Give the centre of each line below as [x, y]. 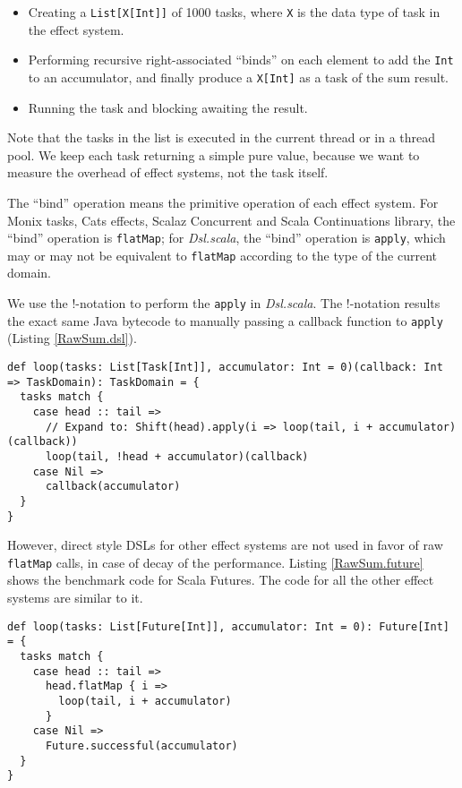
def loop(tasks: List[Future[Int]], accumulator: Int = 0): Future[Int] [228, 626]
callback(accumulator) [113, 487]
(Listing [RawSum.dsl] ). [72, 338]
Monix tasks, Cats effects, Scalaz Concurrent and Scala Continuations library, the [231, 220]
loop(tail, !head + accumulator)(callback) [177, 456]
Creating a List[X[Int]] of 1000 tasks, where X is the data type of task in [234, 12]
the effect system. [76, 29]
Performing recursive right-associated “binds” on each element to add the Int [241, 60]
